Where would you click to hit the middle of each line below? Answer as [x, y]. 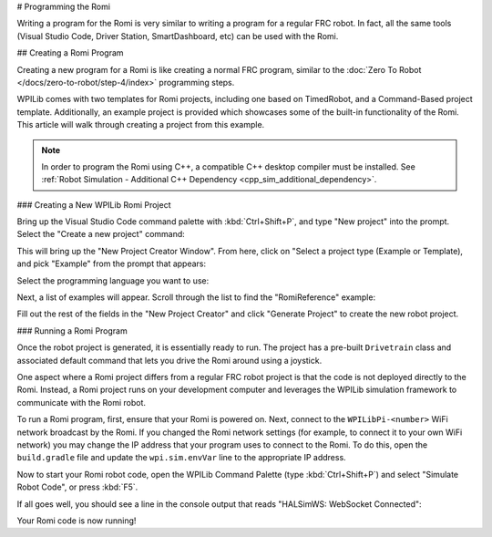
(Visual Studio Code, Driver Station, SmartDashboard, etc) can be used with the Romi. [178, 36]
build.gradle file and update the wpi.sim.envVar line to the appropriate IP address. [181, 458]
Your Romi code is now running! [77, 521]
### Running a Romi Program [72, 330]
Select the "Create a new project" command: [101, 234]
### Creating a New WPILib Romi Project [94, 204]
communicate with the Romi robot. [81, 402]
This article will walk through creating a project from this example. [141, 125]
